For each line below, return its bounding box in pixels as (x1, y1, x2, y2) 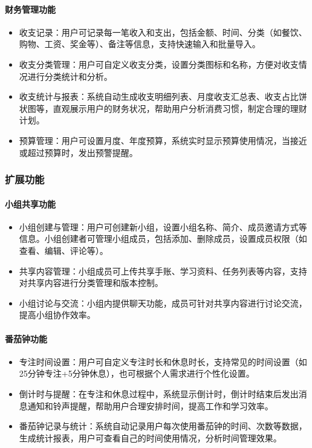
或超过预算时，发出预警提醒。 (19, 146, 138, 158)
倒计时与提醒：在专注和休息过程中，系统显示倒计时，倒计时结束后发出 (19, 387, 299, 400)
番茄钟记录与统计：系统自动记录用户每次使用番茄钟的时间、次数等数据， (19, 420, 307, 432)
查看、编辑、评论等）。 (19, 244, 108, 256)
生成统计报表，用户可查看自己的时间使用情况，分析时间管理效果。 (19, 431, 282, 444)
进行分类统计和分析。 (27, 70, 112, 82)
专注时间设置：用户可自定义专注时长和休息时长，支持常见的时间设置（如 (19, 355, 307, 368)
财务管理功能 (5, 2, 56, 15)
